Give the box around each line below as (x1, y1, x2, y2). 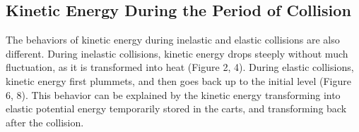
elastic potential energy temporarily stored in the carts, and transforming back (6, 101, 347, 116)
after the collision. (6, 114, 84, 129)
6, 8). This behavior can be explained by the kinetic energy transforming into (6, 87, 341, 102)
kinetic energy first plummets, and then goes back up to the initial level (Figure (6, 73, 351, 88)
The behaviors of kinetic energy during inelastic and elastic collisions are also (6, 32, 340, 47)
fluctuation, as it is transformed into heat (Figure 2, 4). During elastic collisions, (6, 60, 354, 74)
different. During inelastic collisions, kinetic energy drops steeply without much (6, 46, 348, 60)
